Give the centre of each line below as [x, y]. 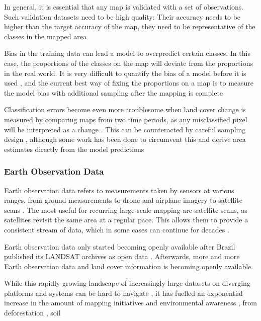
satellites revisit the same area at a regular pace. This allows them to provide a [126, 220]
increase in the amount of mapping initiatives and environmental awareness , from [130, 303]
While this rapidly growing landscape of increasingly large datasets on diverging [127, 283]
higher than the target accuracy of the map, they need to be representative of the [130, 26]
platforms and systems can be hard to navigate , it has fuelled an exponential [123, 293]
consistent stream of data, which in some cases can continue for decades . [117, 229]
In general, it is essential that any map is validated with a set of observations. [124, 7]
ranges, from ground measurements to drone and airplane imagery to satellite [123, 200]
